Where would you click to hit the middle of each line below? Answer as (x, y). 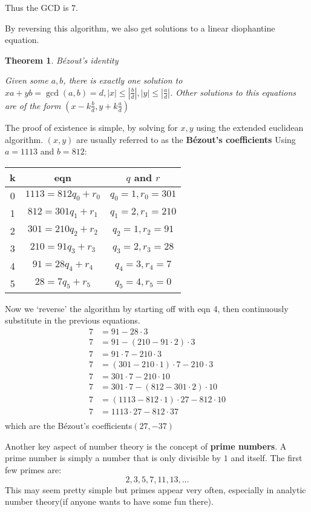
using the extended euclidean (250, 127)
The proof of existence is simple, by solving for (91, 127)
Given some (27, 80)
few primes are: (33, 470)
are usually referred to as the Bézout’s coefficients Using (186, 139)
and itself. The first (267, 458)
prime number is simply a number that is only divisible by (113, 458)
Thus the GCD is (37, 7)
